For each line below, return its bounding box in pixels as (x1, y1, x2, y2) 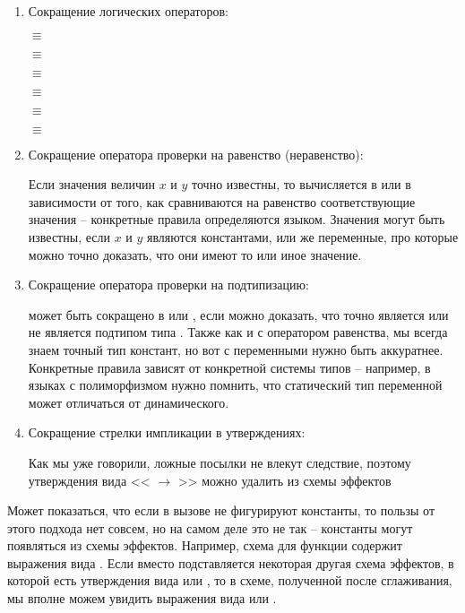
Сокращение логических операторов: (28, 2, 228, 20)
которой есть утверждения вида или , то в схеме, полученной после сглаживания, (7, 571, 452, 590)
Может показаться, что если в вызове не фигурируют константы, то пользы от (7, 501, 435, 520)
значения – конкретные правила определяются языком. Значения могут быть (28, 210, 445, 229)
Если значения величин (28, 175, 155, 194)
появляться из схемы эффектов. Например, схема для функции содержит (7, 536, 402, 555)
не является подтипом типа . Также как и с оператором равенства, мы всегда (28, 323, 448, 341)
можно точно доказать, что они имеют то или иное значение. (28, 245, 362, 263)
